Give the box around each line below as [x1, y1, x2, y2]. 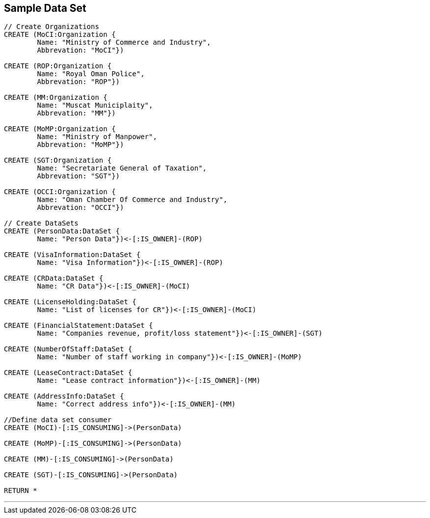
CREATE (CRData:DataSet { [4, 274, 104, 283]
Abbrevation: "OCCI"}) [37, 203, 124, 212]
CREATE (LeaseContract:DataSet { [4, 369, 133, 377]
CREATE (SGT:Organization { [4, 156, 112, 165]
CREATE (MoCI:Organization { [4, 30, 116, 39]
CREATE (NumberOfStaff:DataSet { [4, 345, 133, 353]
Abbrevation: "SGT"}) [37, 172, 120, 180]
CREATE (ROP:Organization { [4, 62, 112, 70]
